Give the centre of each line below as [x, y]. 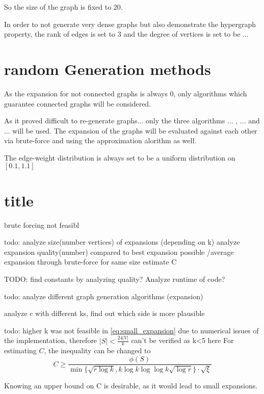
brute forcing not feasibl [42, 225]
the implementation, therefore [51, 340]
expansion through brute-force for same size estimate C [90, 262]
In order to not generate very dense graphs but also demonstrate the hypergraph [130, 24]
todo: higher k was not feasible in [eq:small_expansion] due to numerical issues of [131, 330]
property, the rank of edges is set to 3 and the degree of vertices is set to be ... [126, 34]
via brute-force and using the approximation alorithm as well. [100, 140]
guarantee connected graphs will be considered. [78, 103]
